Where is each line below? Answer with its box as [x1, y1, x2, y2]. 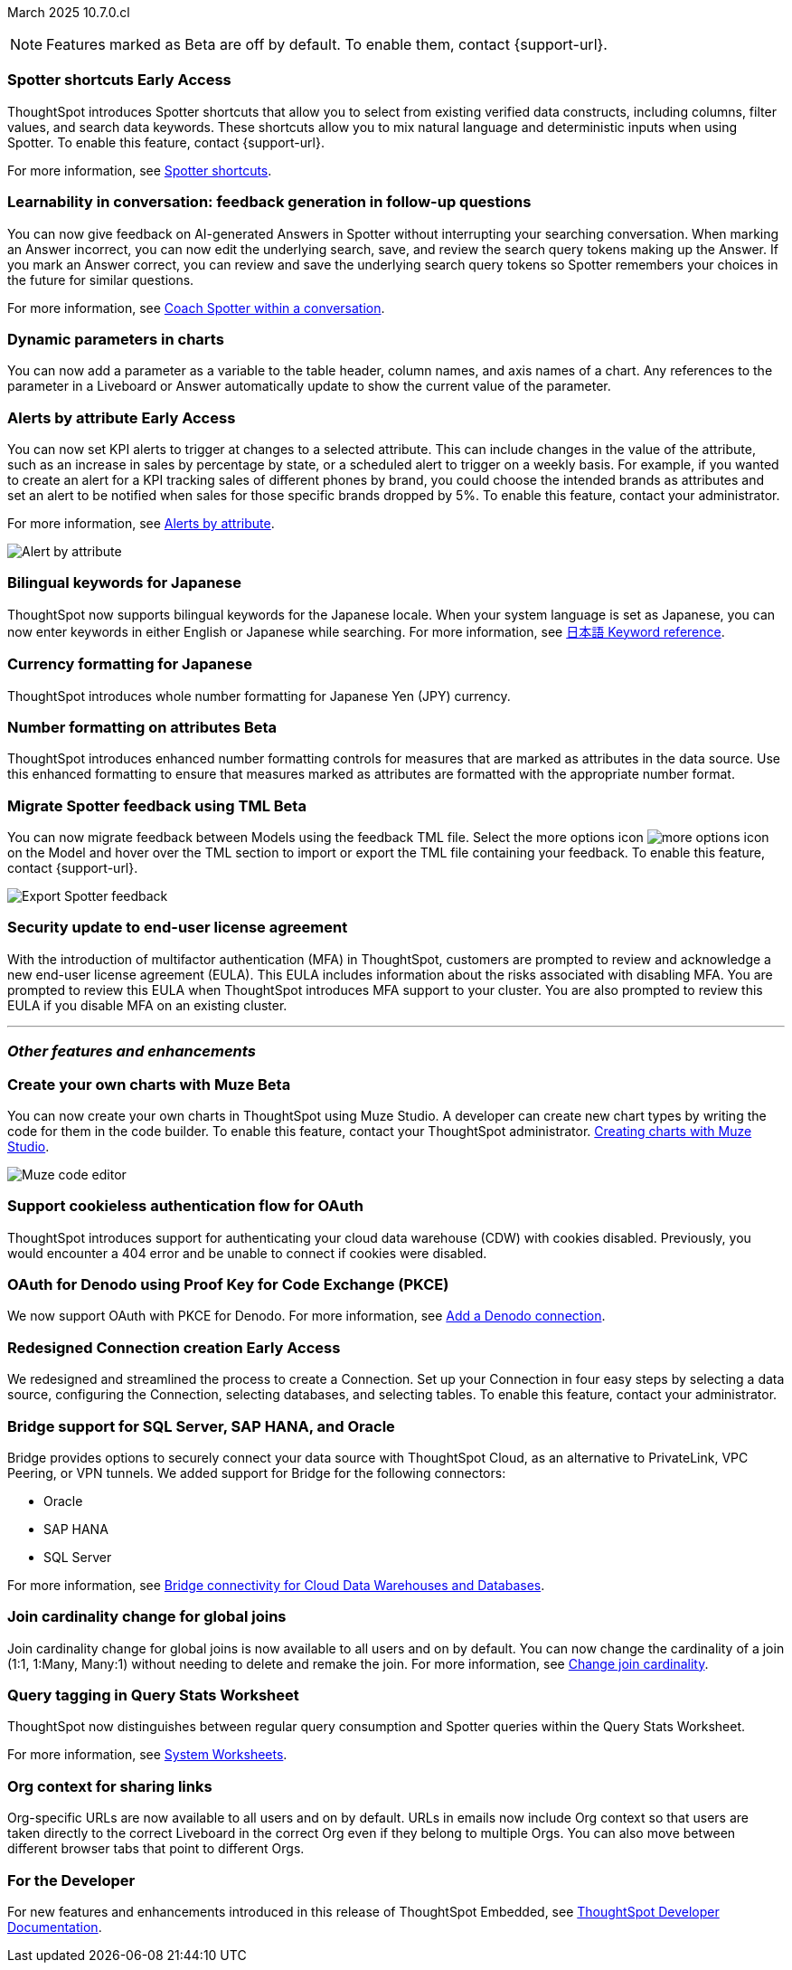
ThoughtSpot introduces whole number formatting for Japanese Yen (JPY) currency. [7, 687, 511, 704]
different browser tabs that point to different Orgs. [7, 1841, 305, 1857]
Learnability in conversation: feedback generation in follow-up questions [7, 193, 532, 212]
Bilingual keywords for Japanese [7, 573, 241, 592]
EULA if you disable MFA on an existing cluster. [7, 997, 288, 1013]
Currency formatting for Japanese [7, 655, 252, 674]
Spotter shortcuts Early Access [7, 71, 231, 90]
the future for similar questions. [7, 271, 194, 288]
